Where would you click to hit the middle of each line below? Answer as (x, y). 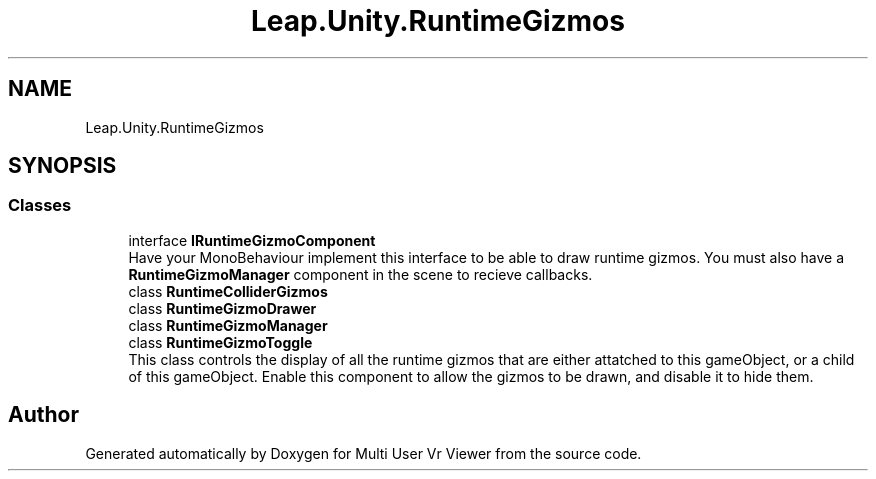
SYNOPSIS (62, 166)
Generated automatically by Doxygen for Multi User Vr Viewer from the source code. (363, 453)
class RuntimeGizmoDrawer (222, 308)
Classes (40, 205)
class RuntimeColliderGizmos (228, 291)
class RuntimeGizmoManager (228, 325)
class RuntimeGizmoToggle (220, 342)
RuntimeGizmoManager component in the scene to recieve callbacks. (360, 274)
